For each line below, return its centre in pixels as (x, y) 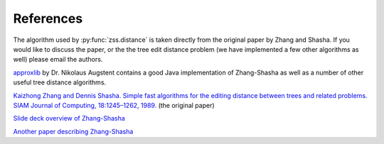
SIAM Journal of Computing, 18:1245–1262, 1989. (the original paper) (114, 105)
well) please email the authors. (58, 60)
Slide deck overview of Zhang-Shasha (69, 118)
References (48, 18)
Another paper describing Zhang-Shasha (73, 131)
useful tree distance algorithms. (60, 82)
